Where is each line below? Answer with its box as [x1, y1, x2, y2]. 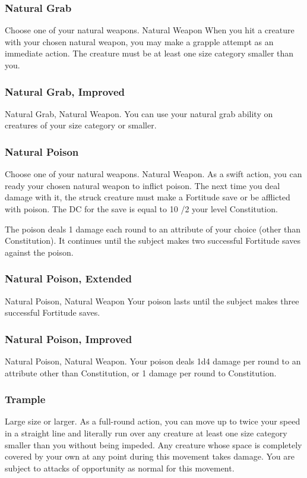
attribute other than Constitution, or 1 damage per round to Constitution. [5, 366, 277, 379]
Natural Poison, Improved [5, 331, 132, 346]
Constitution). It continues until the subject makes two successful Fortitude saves [5, 234, 300, 247]
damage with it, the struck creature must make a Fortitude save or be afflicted [5, 191, 290, 203]
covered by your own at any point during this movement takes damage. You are [5, 450, 295, 463]
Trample [5, 392, 46, 407]
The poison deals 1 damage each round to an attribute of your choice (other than [5, 222, 301, 235]
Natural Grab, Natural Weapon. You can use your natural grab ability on [5, 107, 273, 119]
